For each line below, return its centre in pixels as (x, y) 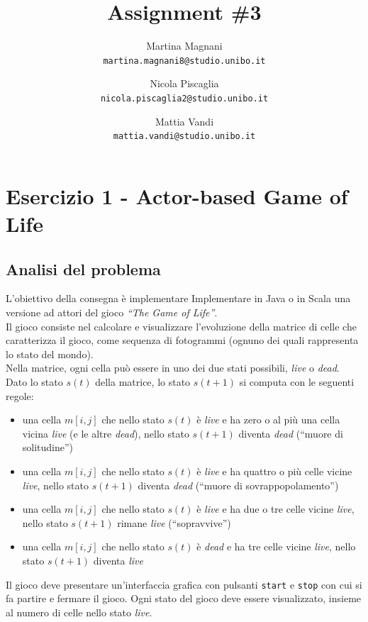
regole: (20, 395)
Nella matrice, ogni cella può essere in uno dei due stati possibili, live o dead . (173, 368)
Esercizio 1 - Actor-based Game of (177, 195)
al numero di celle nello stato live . (79, 612)
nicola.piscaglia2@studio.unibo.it (184, 98)
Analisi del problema (83, 268)
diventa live (118, 560)
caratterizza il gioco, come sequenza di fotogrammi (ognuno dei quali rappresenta (182, 340)
